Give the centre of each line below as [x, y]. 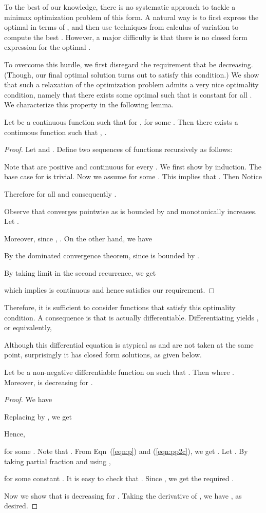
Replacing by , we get [38, 416]
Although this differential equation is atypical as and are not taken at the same [129, 344]
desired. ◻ [21, 506]
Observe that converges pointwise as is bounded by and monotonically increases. [131, 211]
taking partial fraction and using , [58, 461]
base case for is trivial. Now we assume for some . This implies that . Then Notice [133, 176]
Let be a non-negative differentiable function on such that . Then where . [119, 372]
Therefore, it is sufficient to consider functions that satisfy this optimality [120, 307]
